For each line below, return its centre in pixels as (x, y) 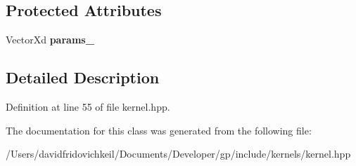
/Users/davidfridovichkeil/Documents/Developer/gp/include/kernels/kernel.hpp (178, 154)
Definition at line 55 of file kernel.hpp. (88, 106)
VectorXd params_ (50, 40)
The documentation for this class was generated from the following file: (159, 130)
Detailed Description (83, 77)
